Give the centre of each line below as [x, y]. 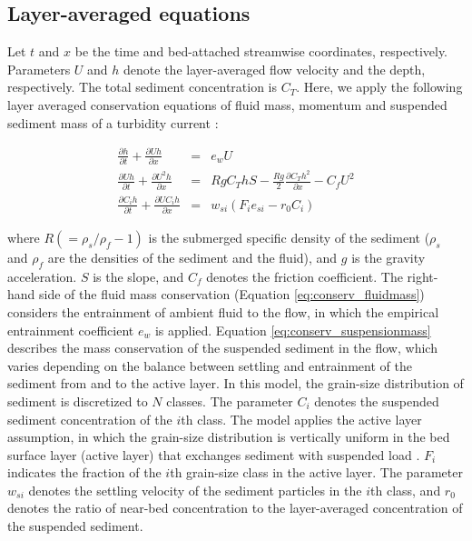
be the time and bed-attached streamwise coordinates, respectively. [261, 51]
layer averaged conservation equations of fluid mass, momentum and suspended [227, 104]
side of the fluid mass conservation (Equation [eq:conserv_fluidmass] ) [232, 294]
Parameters [39, 69]
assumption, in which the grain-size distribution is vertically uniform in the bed [229, 437]
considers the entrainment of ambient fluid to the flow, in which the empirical [223, 311]
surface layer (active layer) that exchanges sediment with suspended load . [214, 454]
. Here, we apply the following [379, 87]
